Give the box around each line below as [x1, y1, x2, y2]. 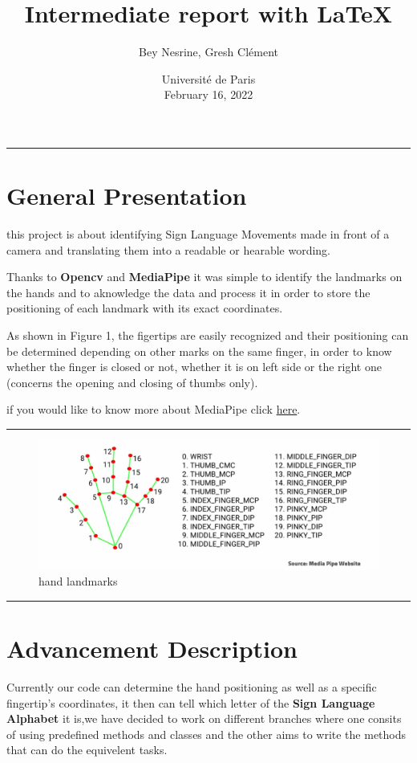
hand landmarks [38, 573, 118, 590]
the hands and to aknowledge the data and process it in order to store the [6, 284, 370, 300]
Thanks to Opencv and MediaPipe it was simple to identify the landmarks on [6, 268, 403, 285]
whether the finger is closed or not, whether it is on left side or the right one [6, 358, 382, 375]
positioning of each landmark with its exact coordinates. [6, 300, 283, 316]
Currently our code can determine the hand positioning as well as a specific [6, 678, 377, 695]
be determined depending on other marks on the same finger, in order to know [6, 342, 392, 359]
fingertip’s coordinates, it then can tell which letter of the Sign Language [6, 694, 375, 711]
